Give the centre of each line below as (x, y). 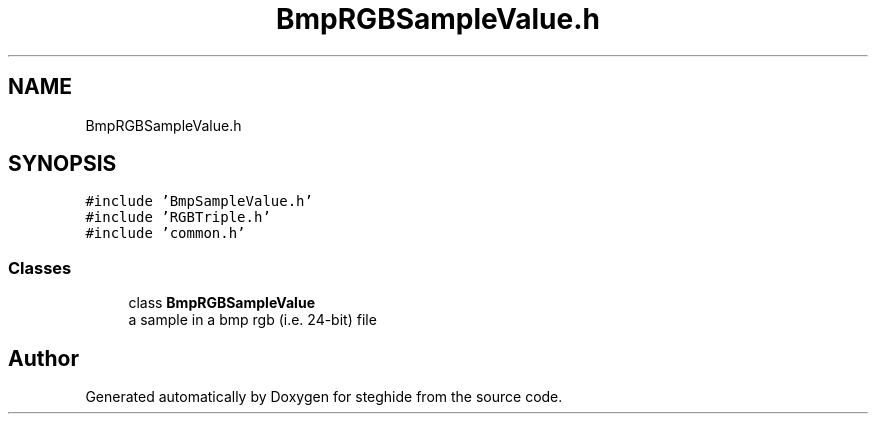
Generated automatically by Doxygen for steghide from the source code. (324, 397)
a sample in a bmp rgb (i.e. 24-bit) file (252, 320)
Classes (40, 267)
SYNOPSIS (62, 164)
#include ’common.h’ (165, 233)
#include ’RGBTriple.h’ (178, 217)
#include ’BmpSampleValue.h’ (199, 201)
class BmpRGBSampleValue (221, 303)
